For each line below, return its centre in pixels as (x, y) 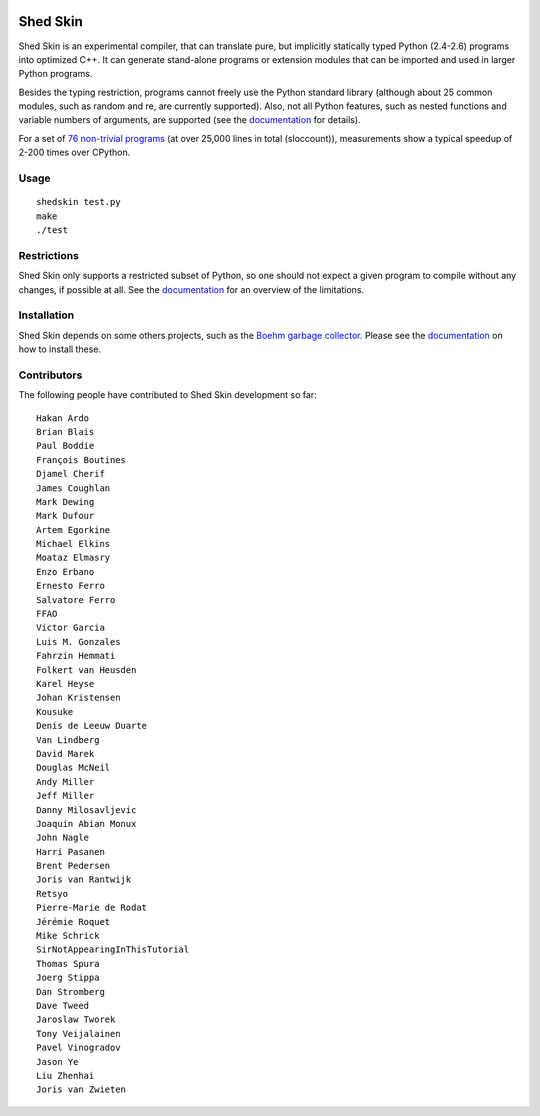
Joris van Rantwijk (84, 879)
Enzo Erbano (65, 571)
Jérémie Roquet (73, 921)
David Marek (65, 753)
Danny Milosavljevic (86, 809)
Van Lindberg (68, 739)
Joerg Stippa (68, 978)
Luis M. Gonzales (78, 641)
